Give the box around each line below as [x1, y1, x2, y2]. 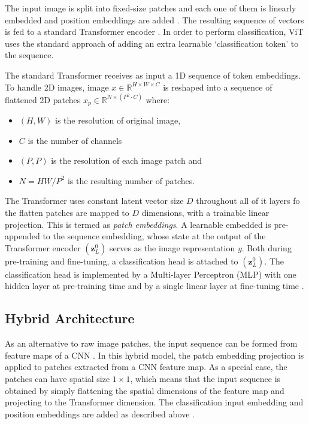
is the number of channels [28, 134, 122, 146]
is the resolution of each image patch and [51, 154, 202, 167]
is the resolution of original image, [55, 114, 181, 127]
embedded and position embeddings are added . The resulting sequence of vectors [5, 13, 304, 26]
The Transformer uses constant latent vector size [5, 194, 184, 207]
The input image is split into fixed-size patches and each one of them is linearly [5, 2, 296, 14]
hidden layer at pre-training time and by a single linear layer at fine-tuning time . [5, 279, 304, 292]
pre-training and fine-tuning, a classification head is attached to [5, 254, 238, 267]
